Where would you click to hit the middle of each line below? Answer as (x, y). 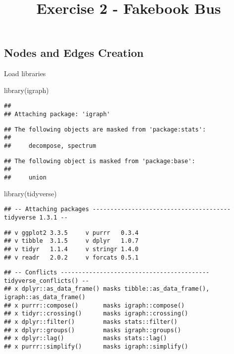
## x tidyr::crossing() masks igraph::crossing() (96, 314)
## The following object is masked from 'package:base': (100, 161)
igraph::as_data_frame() (45, 297)
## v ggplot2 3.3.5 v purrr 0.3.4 (71, 233)
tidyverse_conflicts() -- (47, 281)
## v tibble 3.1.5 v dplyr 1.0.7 (71, 241)
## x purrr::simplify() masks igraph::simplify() (96, 347)
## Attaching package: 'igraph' (57, 114)
